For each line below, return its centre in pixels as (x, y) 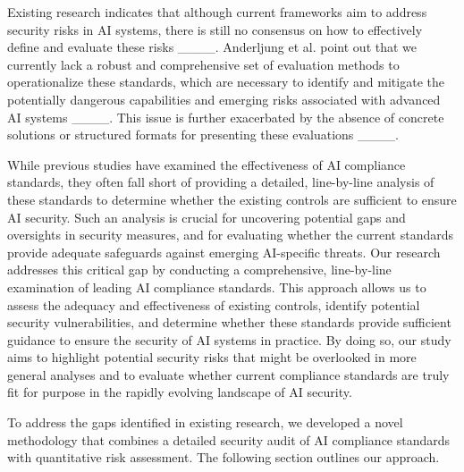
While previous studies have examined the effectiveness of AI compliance (207, 164)
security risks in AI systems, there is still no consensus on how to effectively (215, 29)
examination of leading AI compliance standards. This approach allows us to (217, 287)
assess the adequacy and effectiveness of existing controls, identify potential (214, 304)
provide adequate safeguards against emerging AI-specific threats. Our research (224, 252)
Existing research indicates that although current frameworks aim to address (217, 12)
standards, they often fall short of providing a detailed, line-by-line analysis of (221, 182)
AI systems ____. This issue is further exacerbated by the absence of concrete (226, 117)
